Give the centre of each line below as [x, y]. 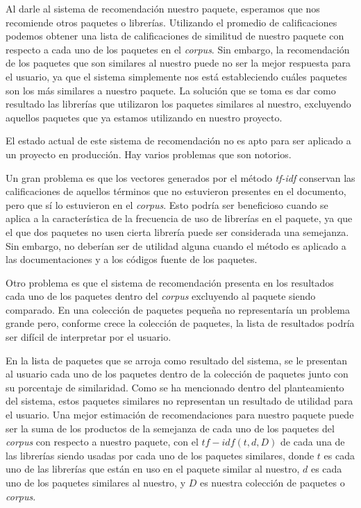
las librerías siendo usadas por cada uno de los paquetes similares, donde [160, 455]
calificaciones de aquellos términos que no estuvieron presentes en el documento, [176, 191]
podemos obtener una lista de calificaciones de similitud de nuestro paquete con [175, 36]
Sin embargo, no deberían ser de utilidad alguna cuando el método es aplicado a [176, 245]
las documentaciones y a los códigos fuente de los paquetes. [132, 259]
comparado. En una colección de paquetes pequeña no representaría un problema [178, 309]
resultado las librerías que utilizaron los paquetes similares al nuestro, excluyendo [178, 104]
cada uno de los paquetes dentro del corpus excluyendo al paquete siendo [161, 296]
